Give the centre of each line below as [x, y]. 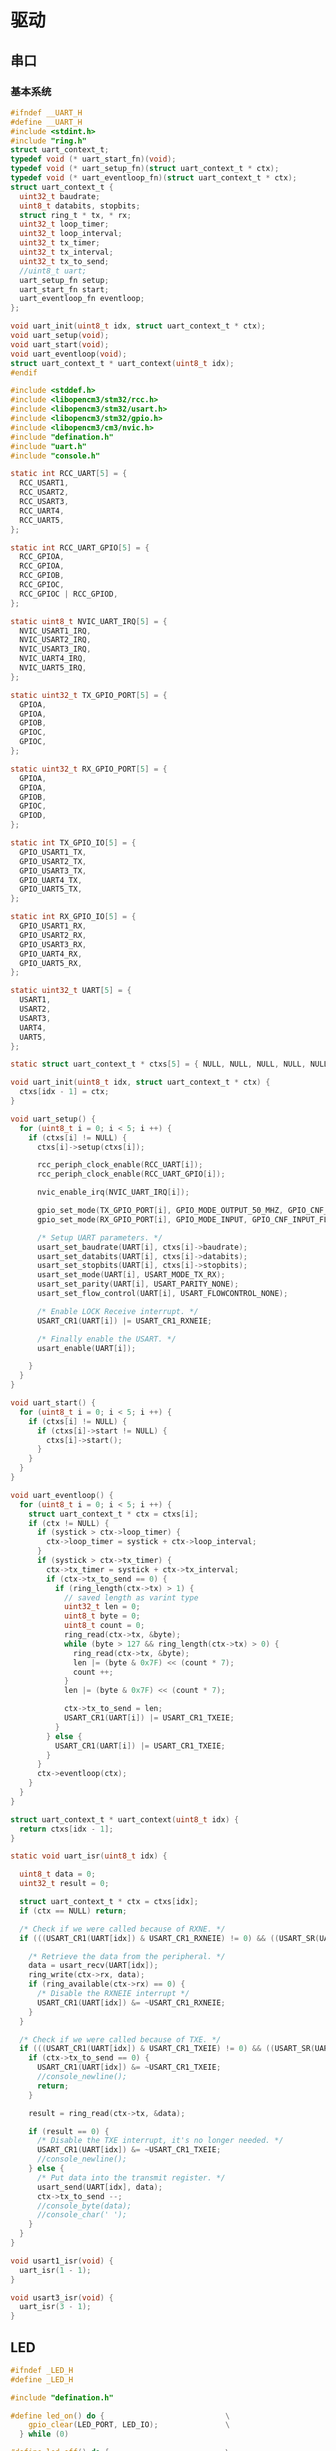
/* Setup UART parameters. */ [99, 1237]
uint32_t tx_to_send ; [64, 261]
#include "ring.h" [48, 141]
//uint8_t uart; [53, 271]
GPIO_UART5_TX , [51, 889]
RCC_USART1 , [44, 483]
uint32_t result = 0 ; [64, 1884]
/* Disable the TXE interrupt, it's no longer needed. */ [160, 2141]
